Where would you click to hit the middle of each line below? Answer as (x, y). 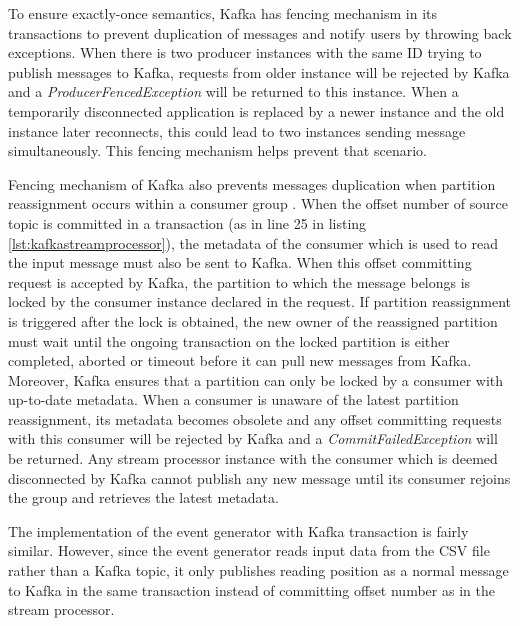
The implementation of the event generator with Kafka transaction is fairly (238, 530)
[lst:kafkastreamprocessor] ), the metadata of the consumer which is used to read (253, 242)
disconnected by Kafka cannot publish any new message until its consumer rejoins (259, 477)
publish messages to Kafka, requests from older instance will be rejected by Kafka (259, 71)
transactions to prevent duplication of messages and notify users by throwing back (260, 32)
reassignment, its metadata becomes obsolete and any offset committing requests (255, 418)
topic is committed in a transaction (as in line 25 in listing (187, 222)
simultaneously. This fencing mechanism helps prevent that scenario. (217, 150)
